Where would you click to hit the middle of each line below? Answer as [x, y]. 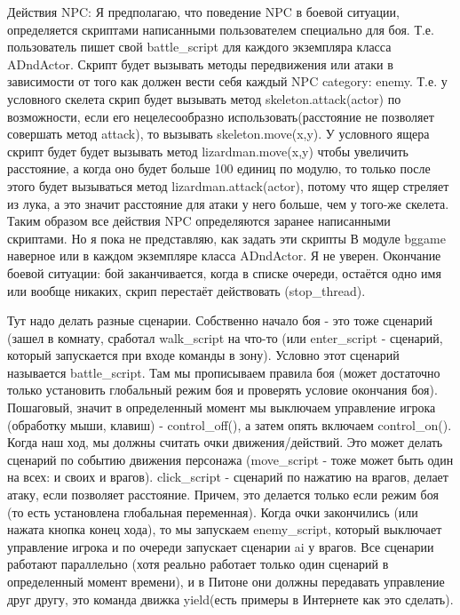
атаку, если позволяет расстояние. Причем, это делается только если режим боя [223, 495]
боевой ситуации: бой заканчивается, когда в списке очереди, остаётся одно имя [224, 272]
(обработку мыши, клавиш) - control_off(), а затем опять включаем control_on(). [230, 424]
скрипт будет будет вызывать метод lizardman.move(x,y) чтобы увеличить [208, 151]
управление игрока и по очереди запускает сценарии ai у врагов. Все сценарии [221, 546]
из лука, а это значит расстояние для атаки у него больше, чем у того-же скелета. [228, 203]
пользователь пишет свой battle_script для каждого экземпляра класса [199, 47]
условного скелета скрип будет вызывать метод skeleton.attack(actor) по [204, 98]
